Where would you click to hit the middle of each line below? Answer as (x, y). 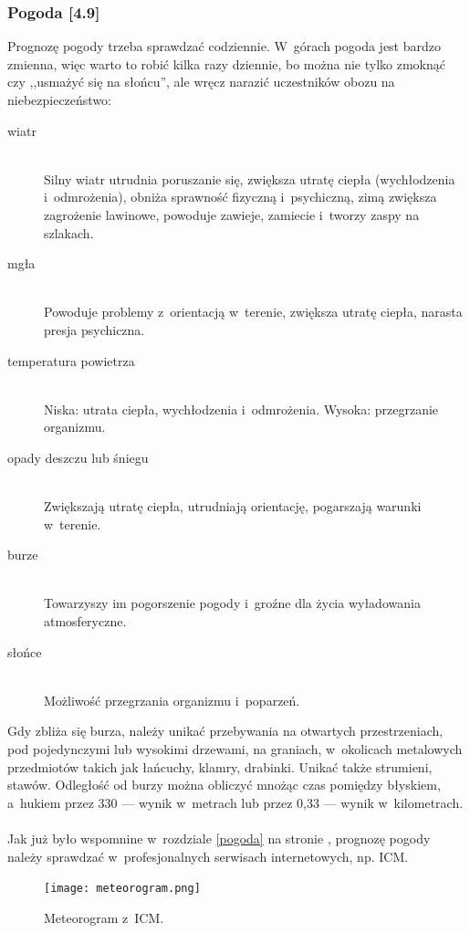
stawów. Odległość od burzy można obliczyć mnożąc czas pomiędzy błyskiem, (224, 785)
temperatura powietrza (71, 360)
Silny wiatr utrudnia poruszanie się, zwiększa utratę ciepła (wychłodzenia (250, 178)
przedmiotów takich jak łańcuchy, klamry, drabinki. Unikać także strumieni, (220, 766)
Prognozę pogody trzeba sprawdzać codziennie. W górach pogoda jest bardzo (225, 46)
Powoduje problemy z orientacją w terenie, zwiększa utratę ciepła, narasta (253, 312)
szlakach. (69, 232)
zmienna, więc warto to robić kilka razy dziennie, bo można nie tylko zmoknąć (226, 63)
